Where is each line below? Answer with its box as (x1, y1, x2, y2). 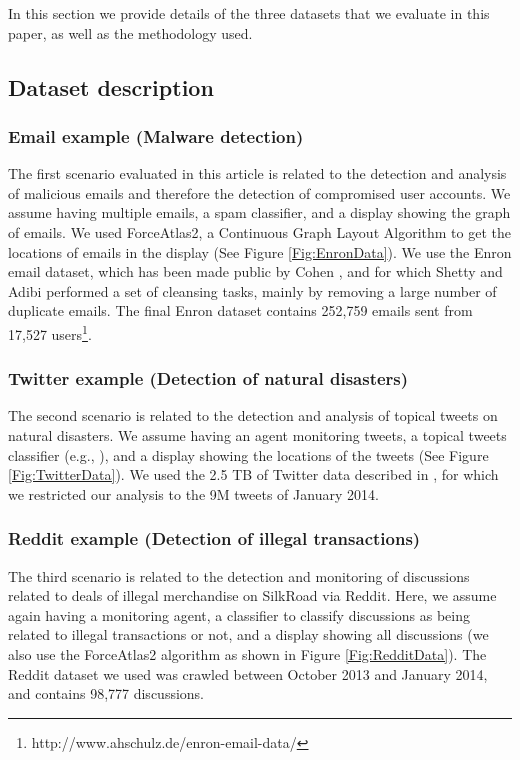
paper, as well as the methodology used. (8, 22, 253, 43)
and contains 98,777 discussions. (8, 683, 204, 704)
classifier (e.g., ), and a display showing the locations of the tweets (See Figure (8, 444, 489, 465)
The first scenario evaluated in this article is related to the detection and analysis (8, 163, 507, 184)
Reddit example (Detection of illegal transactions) (8, 526, 421, 551)
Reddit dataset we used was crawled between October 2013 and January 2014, (8, 663, 488, 684)
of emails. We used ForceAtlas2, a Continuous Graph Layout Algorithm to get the (8, 221, 511, 242)
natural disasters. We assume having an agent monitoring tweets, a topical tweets (8, 425, 507, 445)
